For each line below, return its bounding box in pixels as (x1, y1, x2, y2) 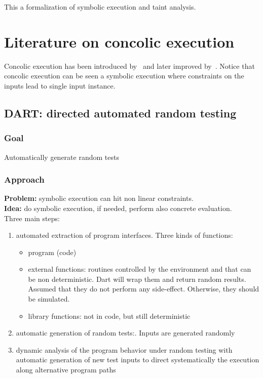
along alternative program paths (16, 364, 116, 375)
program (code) (28, 246, 77, 257)
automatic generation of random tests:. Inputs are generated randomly (16, 327, 235, 338)
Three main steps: (4, 213, 60, 223)
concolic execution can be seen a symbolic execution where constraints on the (4, 70, 244, 81)
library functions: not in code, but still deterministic (28, 310, 191, 321)
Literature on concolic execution (4, 31, 235, 52)
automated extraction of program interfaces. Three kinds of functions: (16, 230, 233, 240)
